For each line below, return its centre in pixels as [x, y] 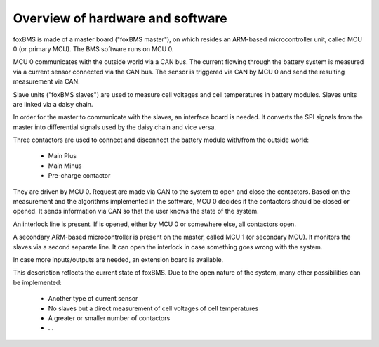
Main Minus [65, 166]
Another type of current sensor [93, 299]
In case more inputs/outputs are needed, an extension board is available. [118, 259]
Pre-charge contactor [79, 176]
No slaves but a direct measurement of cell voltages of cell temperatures [153, 308]
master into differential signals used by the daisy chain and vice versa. [115, 127]
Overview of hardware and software [120, 18]
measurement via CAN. [46, 81]
